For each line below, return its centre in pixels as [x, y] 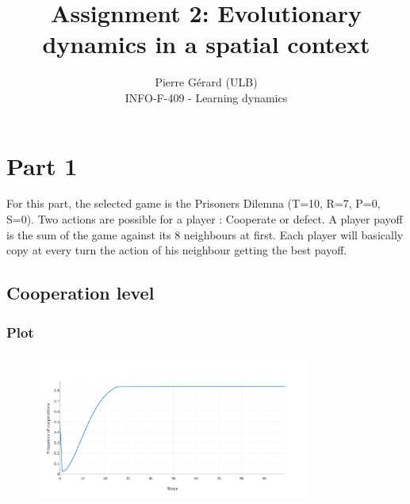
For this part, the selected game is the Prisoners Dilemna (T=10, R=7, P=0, [194, 203]
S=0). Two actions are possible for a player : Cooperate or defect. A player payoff [205, 219]
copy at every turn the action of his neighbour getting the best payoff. [177, 250]
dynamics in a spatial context [206, 44]
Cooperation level [80, 293]
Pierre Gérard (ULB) [206, 82]
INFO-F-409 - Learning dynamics [206, 97]
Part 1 [42, 165]
